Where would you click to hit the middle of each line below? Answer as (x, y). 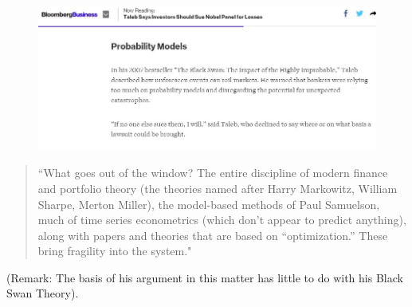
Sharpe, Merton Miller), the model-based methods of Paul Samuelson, (209, 204)
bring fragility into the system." (115, 251)
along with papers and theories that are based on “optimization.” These (213, 235)
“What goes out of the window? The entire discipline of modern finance (213, 173)
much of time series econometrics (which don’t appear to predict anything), (222, 220)
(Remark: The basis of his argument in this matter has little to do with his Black (205, 277)
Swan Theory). (43, 293)
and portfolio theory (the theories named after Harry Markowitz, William (218, 188)
